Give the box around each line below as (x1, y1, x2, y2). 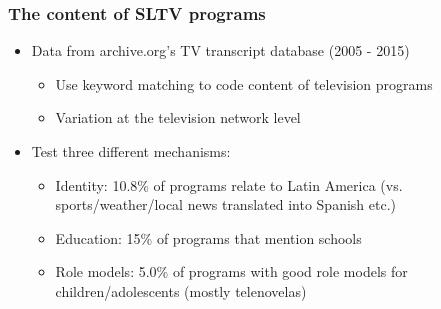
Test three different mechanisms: (31, 141, 231, 161)
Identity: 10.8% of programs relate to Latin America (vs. (55, 174, 403, 195)
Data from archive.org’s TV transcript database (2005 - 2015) (31, 40, 410, 61)
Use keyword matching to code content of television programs (55, 73, 433, 94)
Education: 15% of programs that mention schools (55, 227, 362, 248)
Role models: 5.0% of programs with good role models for (55, 261, 408, 282)
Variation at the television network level (55, 107, 301, 128)
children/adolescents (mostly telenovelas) (55, 280, 307, 301)
